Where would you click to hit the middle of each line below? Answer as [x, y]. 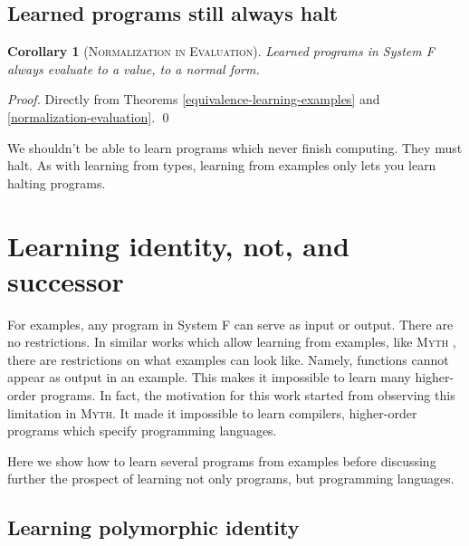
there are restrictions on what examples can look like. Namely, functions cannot [228, 359]
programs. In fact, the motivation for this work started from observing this [248, 395]
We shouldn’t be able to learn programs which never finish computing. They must [235, 147]
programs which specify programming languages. [142, 431]
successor [66, 280]
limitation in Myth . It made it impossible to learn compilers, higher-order [212, 412]
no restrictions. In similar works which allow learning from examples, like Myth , [232, 342]
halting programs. [57, 182]
